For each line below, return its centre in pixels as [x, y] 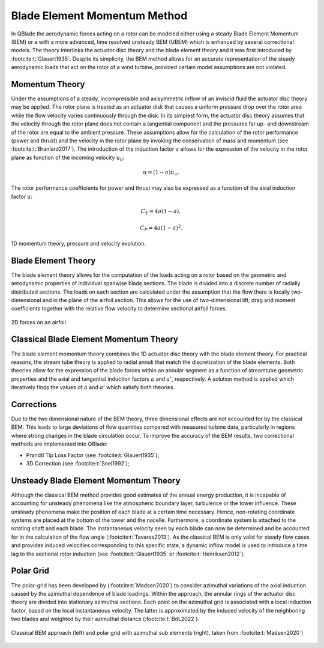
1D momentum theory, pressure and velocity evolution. [79, 243]
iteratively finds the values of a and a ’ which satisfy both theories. [93, 387]
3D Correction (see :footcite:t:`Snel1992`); [78, 463]
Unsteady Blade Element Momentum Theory [96, 480]
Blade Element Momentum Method [99, 16]
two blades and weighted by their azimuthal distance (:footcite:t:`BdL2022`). [105, 619]
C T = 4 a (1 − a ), [161, 212]
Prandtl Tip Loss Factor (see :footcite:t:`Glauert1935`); [93, 455]
